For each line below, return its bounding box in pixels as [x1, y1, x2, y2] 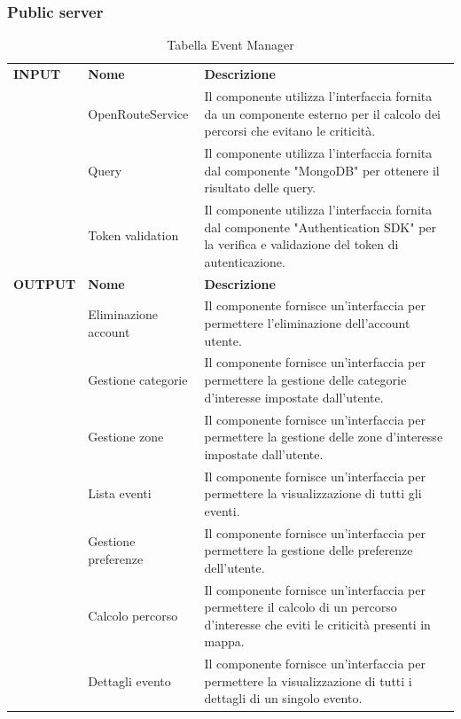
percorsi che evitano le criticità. [204, 121, 376, 140]
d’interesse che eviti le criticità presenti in [204, 614, 431, 633]
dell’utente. [204, 558, 265, 576]
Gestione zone [88, 427, 164, 446]
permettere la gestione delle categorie [204, 371, 407, 389]
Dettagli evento [88, 671, 171, 690]
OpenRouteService [88, 104, 189, 122]
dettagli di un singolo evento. [204, 689, 363, 707]
